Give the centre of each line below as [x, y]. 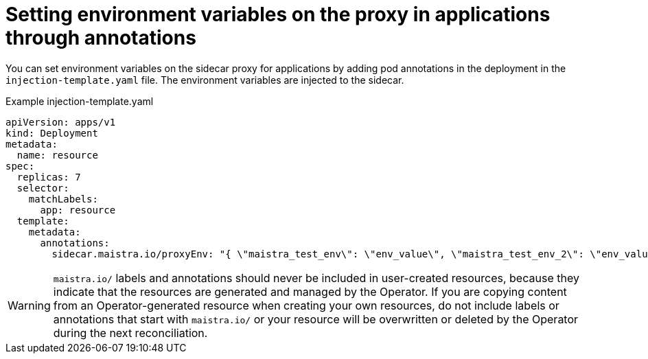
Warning [29, 305]
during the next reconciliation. [130, 333]
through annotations [101, 38]
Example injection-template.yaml [80, 101]
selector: [43, 188]
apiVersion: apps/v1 [61, 122]
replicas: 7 [49, 177]
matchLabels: [63, 199]
